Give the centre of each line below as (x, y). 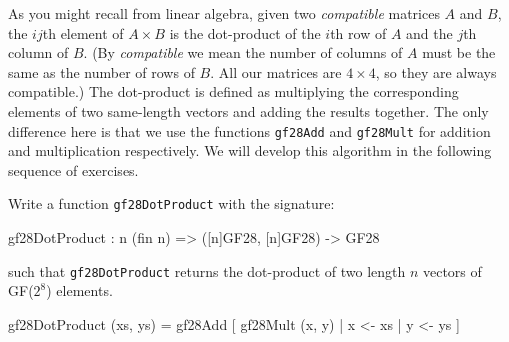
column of (38, 52)
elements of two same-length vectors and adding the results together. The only (248, 110)
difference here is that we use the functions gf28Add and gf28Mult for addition (249, 130)
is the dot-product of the (245, 32)
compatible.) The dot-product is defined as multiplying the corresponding (233, 91)
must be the (459, 52)
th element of (83, 32)
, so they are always (436, 71)
